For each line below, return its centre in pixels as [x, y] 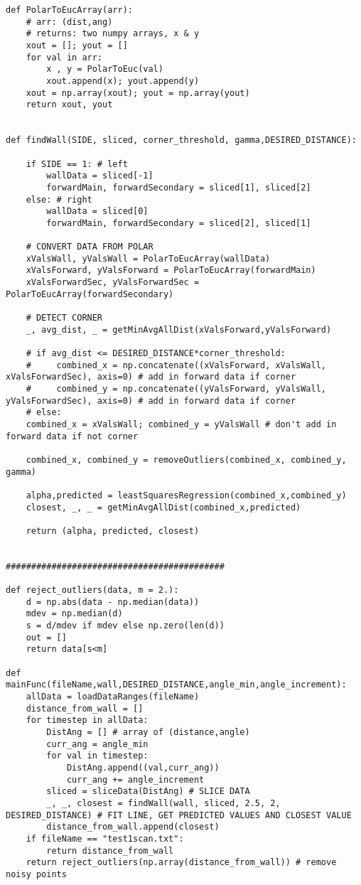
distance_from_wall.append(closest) [133, 827]
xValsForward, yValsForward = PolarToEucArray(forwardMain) [171, 270]
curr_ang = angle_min [97, 744]
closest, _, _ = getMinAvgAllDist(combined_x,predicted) [163, 507]
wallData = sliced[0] [97, 211]
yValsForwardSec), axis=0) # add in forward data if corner [151, 401]
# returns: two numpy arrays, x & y [113, 34]
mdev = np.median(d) [74, 614]
